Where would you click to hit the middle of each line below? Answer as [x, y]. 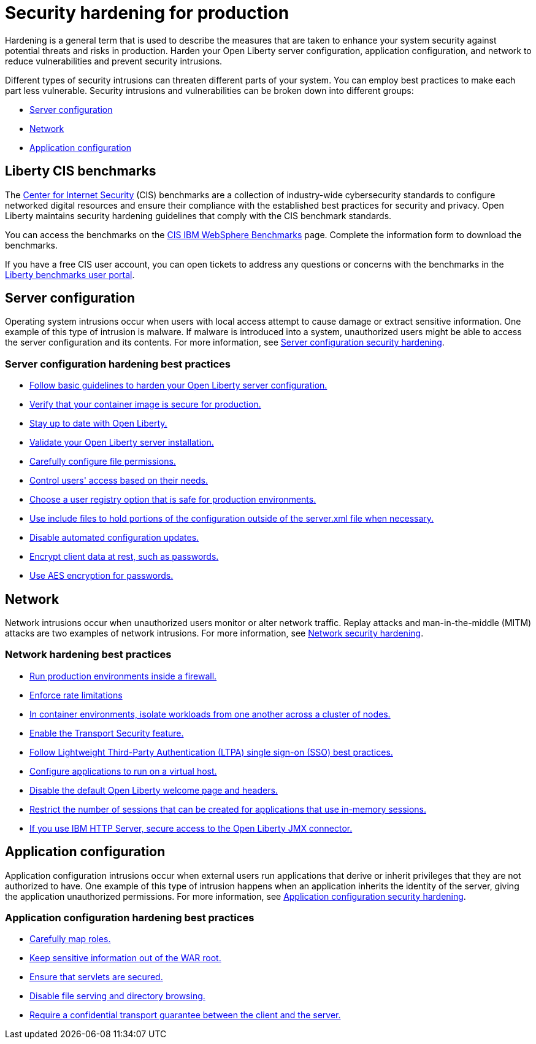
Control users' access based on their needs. [119, 481]
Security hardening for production [147, 13]
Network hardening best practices [88, 655]
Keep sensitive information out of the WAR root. [125, 958]
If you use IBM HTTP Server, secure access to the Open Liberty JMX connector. [191, 828]
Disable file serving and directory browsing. [117, 996]
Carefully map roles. [70, 939]
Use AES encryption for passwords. [101, 576]
